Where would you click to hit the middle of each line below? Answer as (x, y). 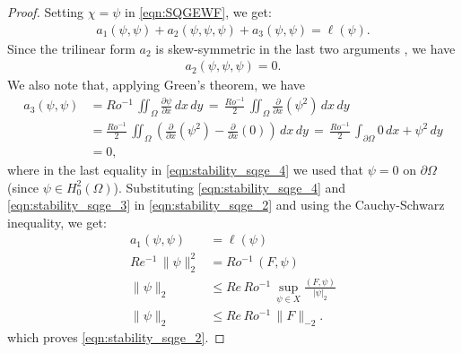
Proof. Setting (46, 12)
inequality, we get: (57, 222)
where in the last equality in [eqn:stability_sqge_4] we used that (186, 169)
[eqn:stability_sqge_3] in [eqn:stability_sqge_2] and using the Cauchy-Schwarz (226, 205)
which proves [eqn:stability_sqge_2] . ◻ (116, 337)
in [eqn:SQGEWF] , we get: (198, 12)
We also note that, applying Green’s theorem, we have (157, 85)
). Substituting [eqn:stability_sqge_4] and (230, 187)
